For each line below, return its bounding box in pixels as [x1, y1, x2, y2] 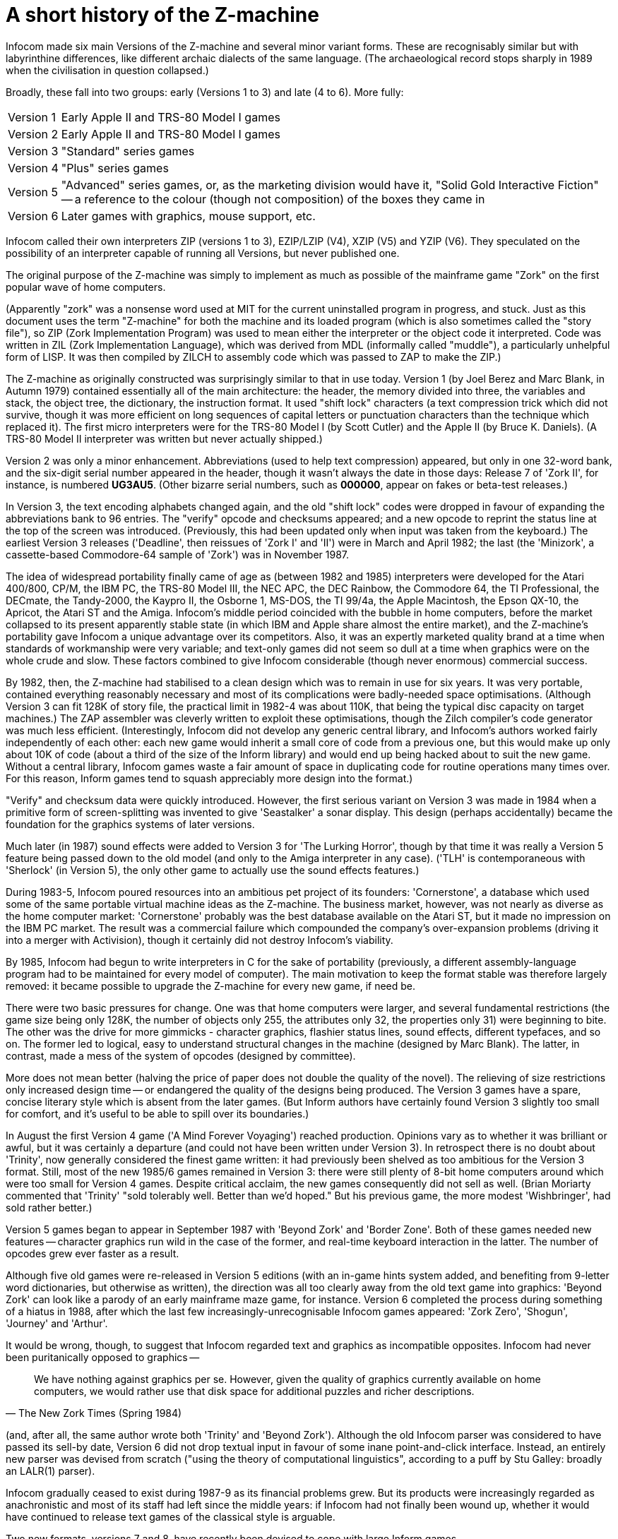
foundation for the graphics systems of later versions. [6, 818, 255, 830]
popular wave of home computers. [6, 280, 166, 293]
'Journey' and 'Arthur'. [6, 1317, 108, 1329]
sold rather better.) [6, 1201, 93, 1214]
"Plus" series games [61, 160, 169, 175]
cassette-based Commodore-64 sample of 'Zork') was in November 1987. [6, 548, 350, 561]
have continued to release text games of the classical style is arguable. [6, 1510, 335, 1523]
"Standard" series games [61, 143, 195, 158]
